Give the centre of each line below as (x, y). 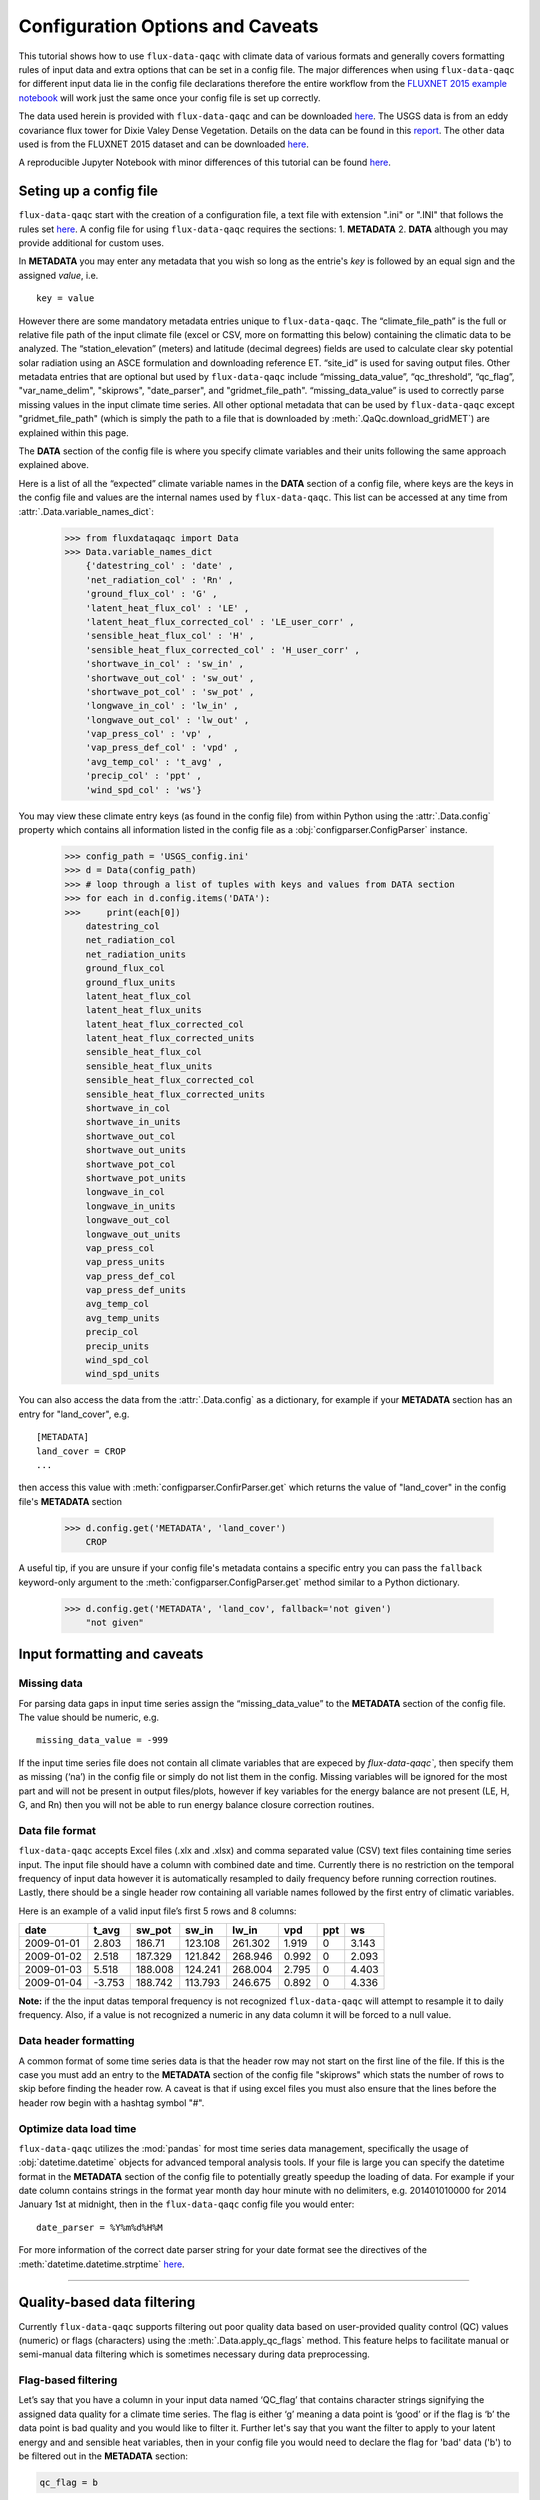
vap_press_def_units (136, 1290)
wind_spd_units (122, 1374)
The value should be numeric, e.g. (89, 1717)
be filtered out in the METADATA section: (103, 2456)
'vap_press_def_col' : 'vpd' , (162, 748)
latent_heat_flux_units (143, 1010)
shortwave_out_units (136, 1150)
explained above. (53, 465)
